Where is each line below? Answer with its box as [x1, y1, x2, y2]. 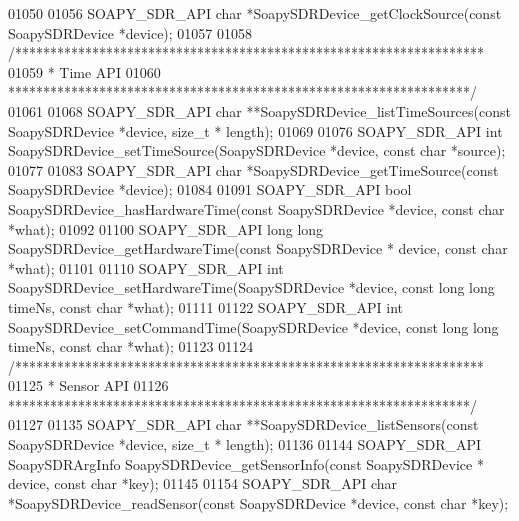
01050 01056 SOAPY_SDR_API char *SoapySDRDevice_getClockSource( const [8, 3, 502, 23]
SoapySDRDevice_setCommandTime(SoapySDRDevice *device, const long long [8, 316, 499, 337]
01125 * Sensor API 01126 [8, 375, 169, 396]
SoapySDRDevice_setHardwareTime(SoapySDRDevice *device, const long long [8, 277, 495, 298]
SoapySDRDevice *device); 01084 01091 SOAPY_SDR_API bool [8, 179, 412, 200]
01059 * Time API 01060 [8, 61, 161, 82]
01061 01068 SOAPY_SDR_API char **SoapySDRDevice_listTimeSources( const [8, 100, 511, 121]
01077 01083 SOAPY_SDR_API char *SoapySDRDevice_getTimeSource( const [8, 159, 499, 180]
